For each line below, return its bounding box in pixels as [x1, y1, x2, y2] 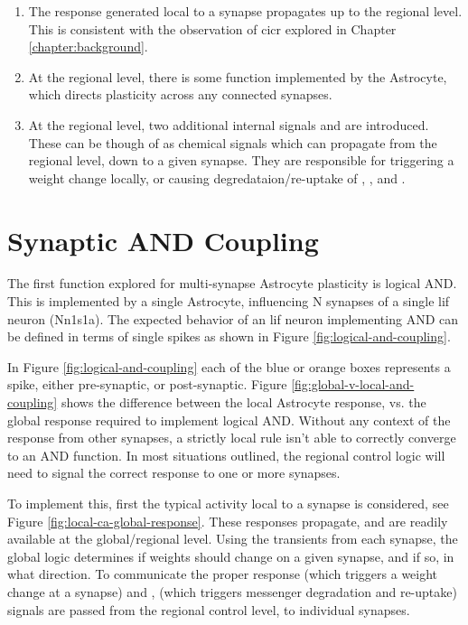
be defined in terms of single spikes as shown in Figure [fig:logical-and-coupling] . [7, 327, 451, 346]
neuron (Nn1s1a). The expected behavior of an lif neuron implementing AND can [7, 309, 458, 328]
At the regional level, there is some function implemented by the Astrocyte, [28, 67, 447, 86]
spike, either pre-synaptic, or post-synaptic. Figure [7, 375, 287, 394]
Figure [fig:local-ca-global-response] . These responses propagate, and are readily [7, 511, 448, 530]
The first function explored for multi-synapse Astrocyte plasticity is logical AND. [7, 274, 457, 293]
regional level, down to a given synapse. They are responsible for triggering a [28, 151, 454, 170]
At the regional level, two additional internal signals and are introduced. [28, 115, 429, 134]
